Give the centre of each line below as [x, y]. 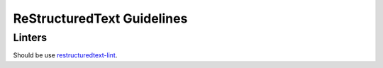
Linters [30, 38]
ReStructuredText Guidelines [100, 18]
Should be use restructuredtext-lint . [65, 55]
